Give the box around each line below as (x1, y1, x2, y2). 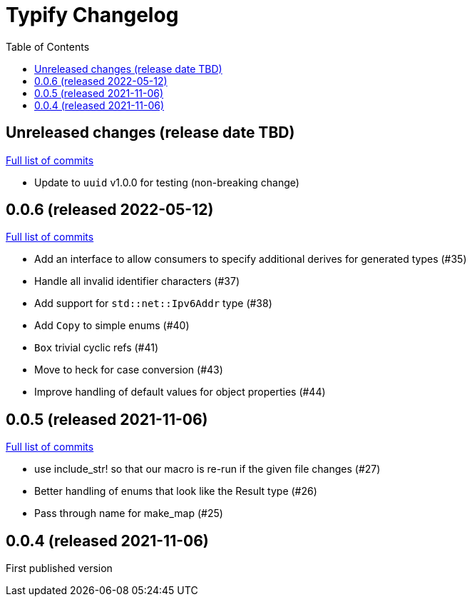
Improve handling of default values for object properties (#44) (34, 386, 326, 398)
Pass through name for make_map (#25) (34, 507, 223, 520)
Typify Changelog (6, 3, 179, 27)
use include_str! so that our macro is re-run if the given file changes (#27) (34, 463, 381, 476)
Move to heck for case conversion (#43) (34, 363, 223, 376)
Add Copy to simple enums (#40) (34, 319, 190, 332)
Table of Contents (6, 40, 90, 53)
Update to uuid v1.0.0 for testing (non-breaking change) (34, 176, 299, 189)
